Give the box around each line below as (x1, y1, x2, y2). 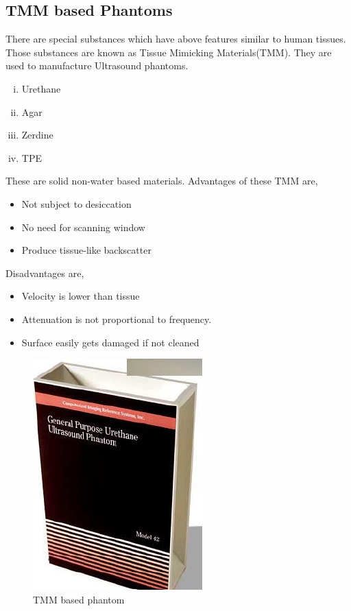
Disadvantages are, (5, 265, 84, 280)
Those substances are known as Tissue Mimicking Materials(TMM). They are (5, 45, 332, 59)
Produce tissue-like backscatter (21, 243, 152, 257)
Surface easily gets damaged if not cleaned (21, 335, 199, 349)
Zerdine (21, 128, 53, 142)
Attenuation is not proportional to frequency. (21, 311, 212, 326)
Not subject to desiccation (21, 196, 132, 211)
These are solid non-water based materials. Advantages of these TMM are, (5, 173, 318, 188)
